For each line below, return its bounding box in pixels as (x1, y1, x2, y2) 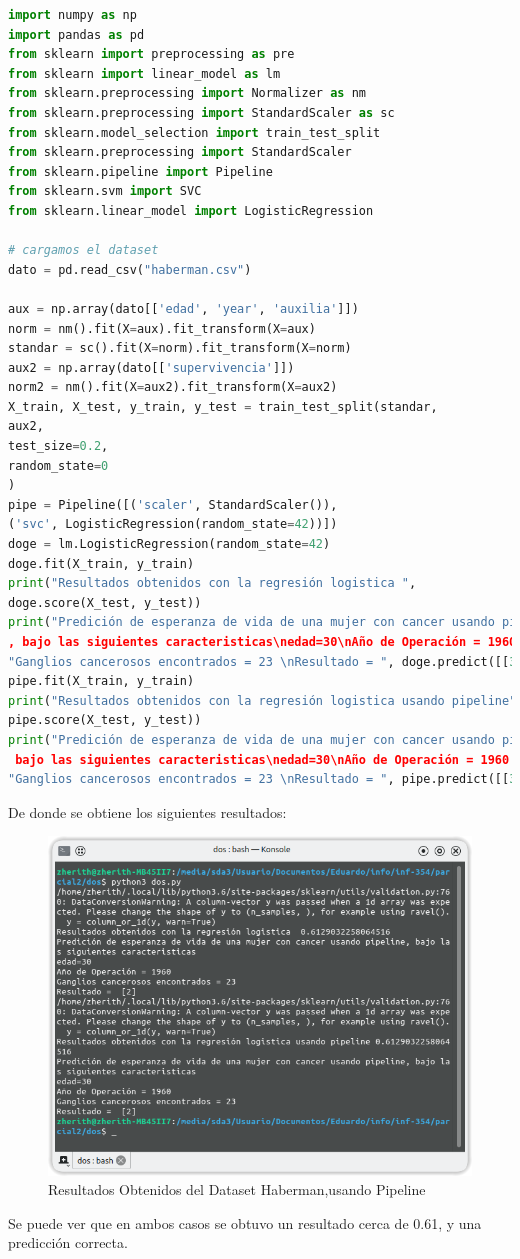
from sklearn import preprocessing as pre (8, 47, 295, 62)
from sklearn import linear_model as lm (8, 66, 281, 81)
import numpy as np (8, 8, 137, 22)
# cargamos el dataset (8, 243, 159, 258)
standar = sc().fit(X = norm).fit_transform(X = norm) (8, 341, 352, 356)
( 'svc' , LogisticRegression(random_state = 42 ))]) (8, 517, 338, 532)
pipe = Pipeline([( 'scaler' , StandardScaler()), (8, 497, 338, 512)
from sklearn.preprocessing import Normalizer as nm (8, 86, 366, 101)
